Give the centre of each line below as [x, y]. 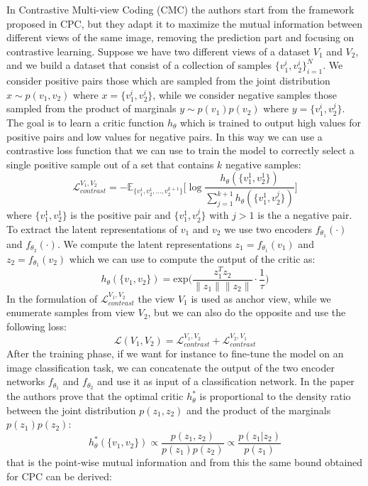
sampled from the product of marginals [91, 108]
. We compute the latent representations [144, 243]
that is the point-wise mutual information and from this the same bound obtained [185, 461]
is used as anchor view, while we [261, 298]
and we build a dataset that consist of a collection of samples [139, 65]
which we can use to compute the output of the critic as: [192, 258]
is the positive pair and [121, 215]
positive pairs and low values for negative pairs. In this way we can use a [165, 136]
